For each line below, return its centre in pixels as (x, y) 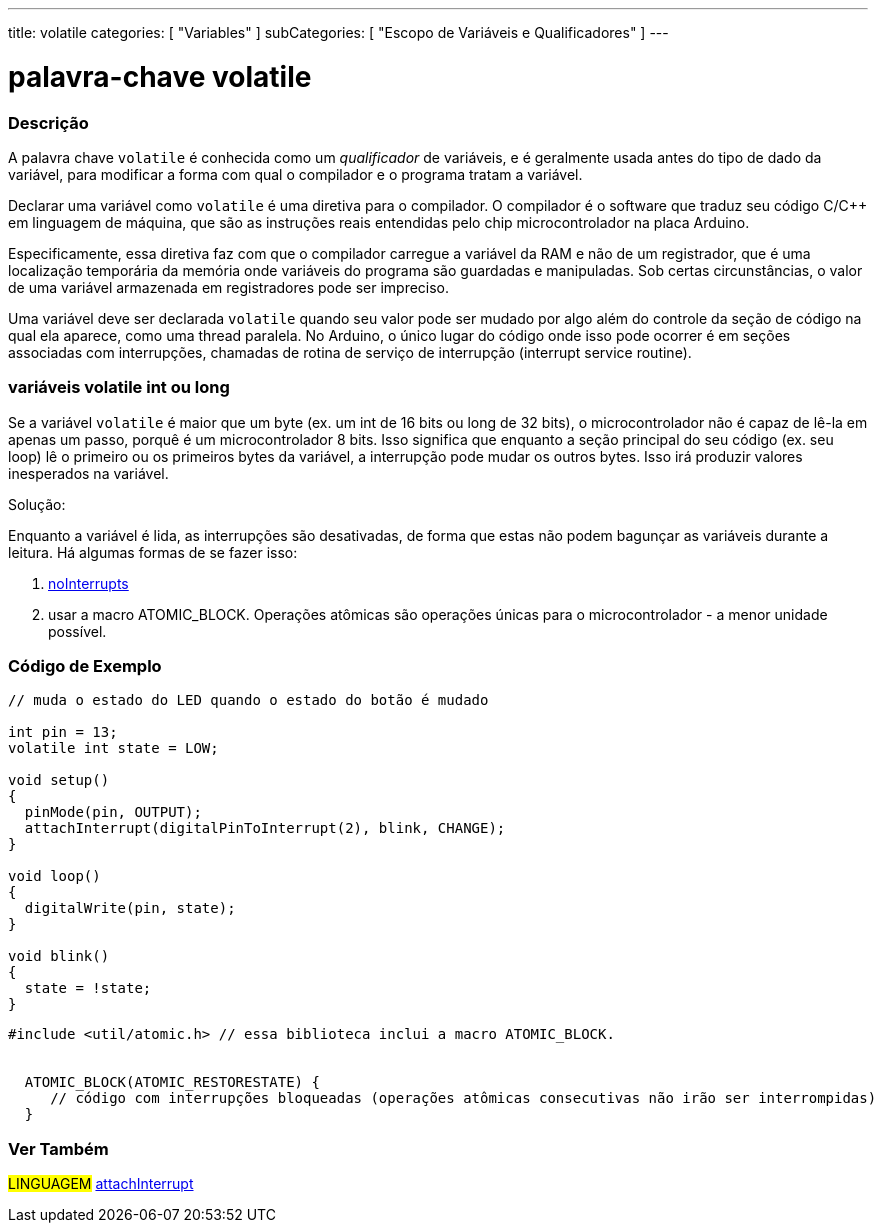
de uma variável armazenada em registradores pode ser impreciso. (229, 287)
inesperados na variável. (88, 473)
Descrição (48, 122)
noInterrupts (88, 583)
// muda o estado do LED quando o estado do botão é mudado (248, 700)
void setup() (59, 780)
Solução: (37, 504)
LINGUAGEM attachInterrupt (101, 1184)
